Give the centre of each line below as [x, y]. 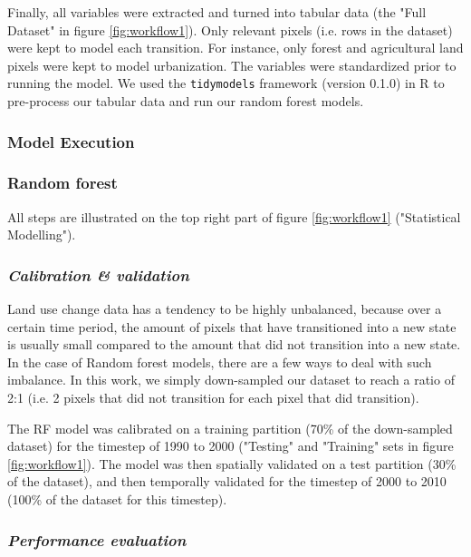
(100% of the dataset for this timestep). [117, 499]
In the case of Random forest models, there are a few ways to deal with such [220, 362]
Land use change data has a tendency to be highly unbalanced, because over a [225, 309]
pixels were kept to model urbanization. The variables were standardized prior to [232, 65]
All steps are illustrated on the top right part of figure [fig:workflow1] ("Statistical [234, 216]
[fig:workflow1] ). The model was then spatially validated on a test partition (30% [232, 463]
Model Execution [71, 141]
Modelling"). [42, 235]
